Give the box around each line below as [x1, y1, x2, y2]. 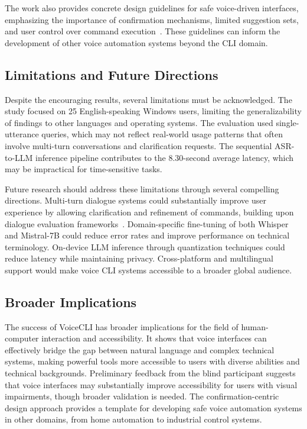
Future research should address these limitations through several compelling [5, 182, 279, 195]
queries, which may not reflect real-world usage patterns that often [41, 128, 283, 140]
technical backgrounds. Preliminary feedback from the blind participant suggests [5, 367, 296, 379]
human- [241, 320, 269, 333]
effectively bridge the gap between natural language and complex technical [5, 343, 275, 356]
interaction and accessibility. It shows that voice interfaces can [41, 332, 267, 344]
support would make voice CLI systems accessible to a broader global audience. [5, 263, 292, 276]
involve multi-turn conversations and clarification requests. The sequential [5, 139, 272, 151]
